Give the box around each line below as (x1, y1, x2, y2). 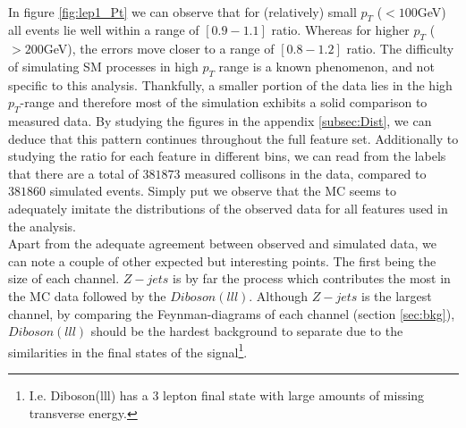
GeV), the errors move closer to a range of (43, 39, 275, 58)
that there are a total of (8, 164, 139, 182)
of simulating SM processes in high (8, 56, 199, 75)
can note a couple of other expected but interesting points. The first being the (8, 251, 436, 270)
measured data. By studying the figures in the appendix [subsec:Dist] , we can (8, 111, 432, 130)
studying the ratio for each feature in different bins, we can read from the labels (8, 147, 446, 165)
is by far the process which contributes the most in (173, 269, 451, 288)
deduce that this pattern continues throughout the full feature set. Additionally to (8, 129, 459, 147)
